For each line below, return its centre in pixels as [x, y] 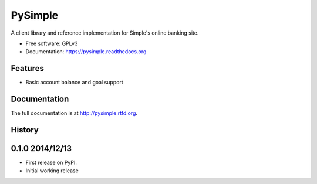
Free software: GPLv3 [52, 43]
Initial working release [52, 171]
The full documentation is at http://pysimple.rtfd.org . [74, 113]
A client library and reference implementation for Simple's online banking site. [105, 33]
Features [27, 68]
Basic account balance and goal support [74, 83]
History [25, 130]
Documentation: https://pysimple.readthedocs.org [86, 52]
